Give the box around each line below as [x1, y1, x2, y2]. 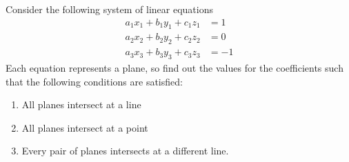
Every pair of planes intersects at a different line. [21, 143, 229, 158]
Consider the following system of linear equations [6, 2, 213, 16]
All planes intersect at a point [21, 120, 148, 134]
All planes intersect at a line [21, 97, 141, 112]
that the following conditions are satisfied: [6, 74, 183, 88]
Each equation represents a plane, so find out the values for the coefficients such [6, 61, 343, 75]
